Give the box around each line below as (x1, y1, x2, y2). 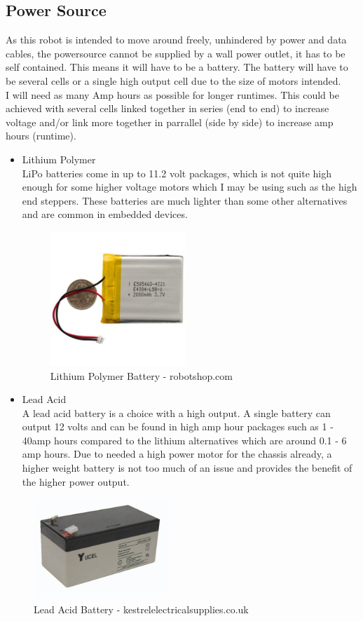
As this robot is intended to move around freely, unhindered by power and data (6, 32, 347, 47)
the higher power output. (22, 474, 130, 489)
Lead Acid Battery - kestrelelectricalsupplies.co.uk (34, 601, 249, 616)
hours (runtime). (6, 128, 76, 143)
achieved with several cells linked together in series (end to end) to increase (6, 101, 329, 116)
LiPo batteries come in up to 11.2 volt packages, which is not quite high (22, 165, 332, 180)
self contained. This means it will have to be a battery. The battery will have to (6, 60, 348, 74)
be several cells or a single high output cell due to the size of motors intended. (6, 73, 341, 88)
